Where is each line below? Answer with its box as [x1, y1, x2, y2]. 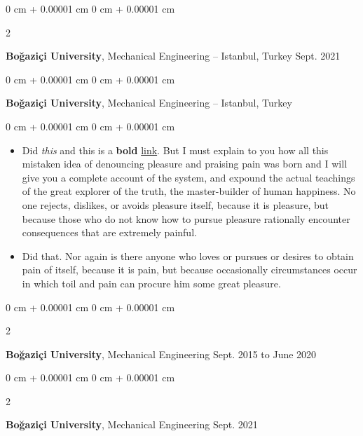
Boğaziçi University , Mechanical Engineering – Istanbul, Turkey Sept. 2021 [6, 48, 341, 63]
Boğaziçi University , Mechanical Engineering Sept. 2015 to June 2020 [6, 346, 317, 361]
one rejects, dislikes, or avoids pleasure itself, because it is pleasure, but [22, 197, 329, 212]
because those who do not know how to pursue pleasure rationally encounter [22, 211, 350, 226]
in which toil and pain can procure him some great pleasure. [22, 275, 281, 290]
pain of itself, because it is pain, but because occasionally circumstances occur [22, 262, 357, 277]
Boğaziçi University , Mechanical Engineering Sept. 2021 [6, 417, 258, 432]
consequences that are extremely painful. [22, 225, 197, 240]
